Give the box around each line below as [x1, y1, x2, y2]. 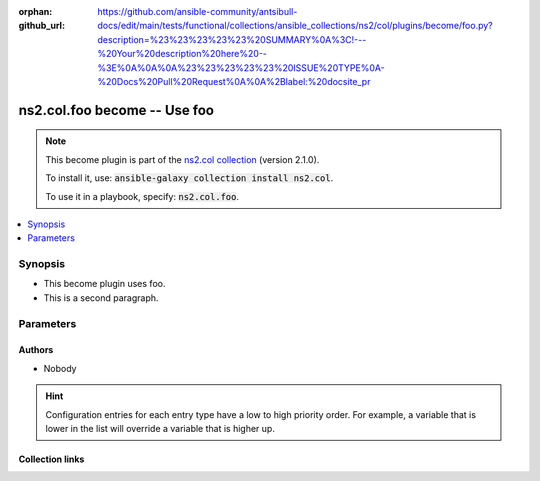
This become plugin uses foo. [43, 278, 166, 290]
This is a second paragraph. [43, 291, 159, 304]
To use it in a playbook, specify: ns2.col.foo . [45, 190, 240, 202]
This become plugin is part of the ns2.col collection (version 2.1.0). [45, 153, 320, 165]
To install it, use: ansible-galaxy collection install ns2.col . [45, 172, 334, 184]
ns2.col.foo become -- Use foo [18, 101, 215, 119]
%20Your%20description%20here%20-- [97, 48, 268, 60]
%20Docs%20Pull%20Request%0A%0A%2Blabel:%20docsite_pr [97, 75, 371, 87]
